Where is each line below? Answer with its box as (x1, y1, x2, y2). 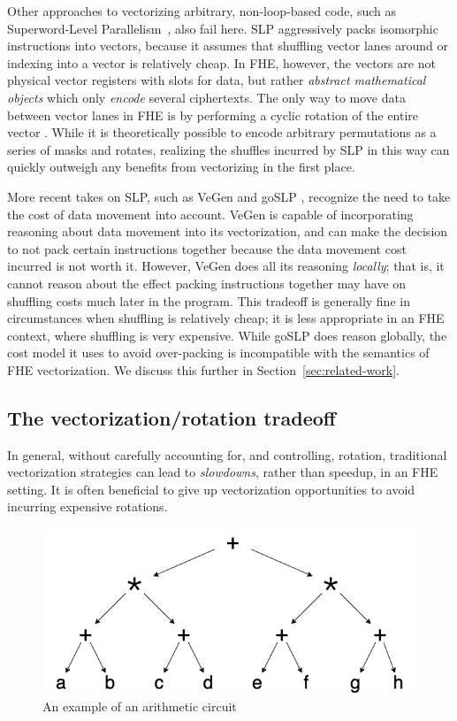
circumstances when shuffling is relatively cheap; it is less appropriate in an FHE (7, 309, 445, 327)
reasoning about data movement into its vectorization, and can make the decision (7, 222, 448, 241)
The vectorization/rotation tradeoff (7, 403, 336, 431)
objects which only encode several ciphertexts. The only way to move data (7, 88, 406, 106)
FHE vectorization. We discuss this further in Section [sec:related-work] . (7, 360, 400, 379)
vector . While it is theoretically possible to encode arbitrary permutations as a (7, 123, 437, 142)
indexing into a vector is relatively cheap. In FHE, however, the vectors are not (7, 53, 436, 72)
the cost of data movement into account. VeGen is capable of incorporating (7, 204, 414, 223)
